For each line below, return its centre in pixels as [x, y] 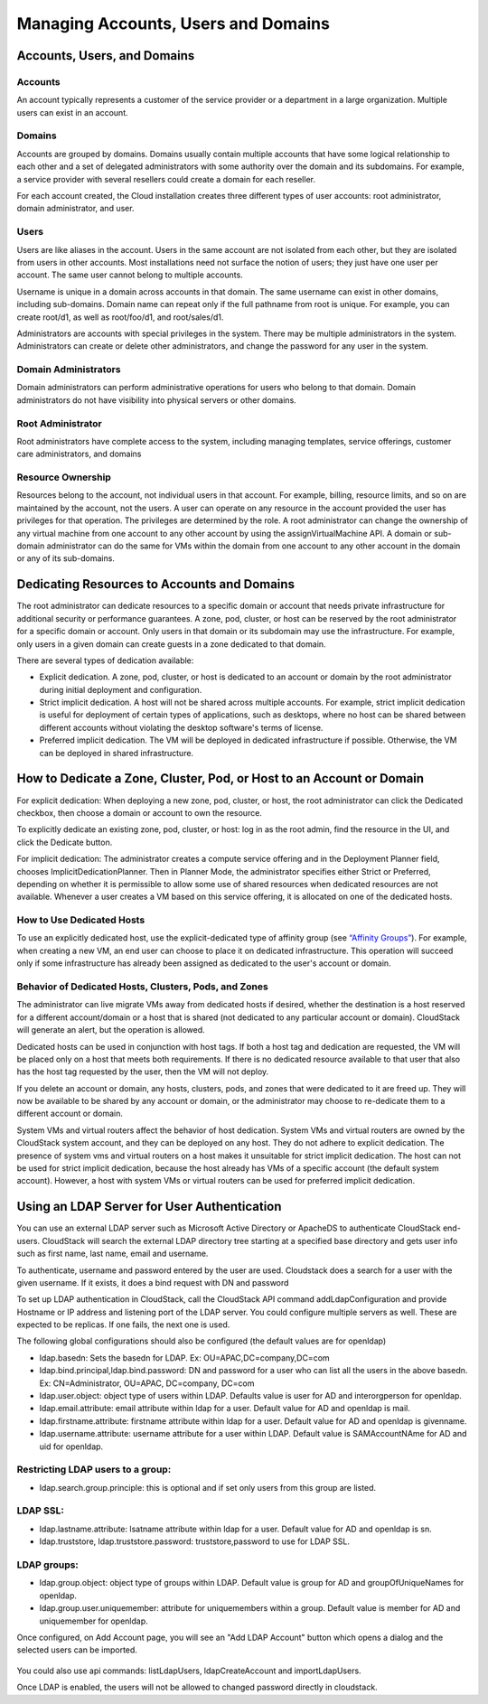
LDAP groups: [47, 1565]
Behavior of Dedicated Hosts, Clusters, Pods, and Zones [142, 987]
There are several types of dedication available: [105, 660]
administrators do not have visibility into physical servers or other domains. [157, 400]
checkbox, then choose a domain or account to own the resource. [139, 812]
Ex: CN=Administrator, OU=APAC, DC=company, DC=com [147, 1383]
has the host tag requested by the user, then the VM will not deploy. [143, 1072]
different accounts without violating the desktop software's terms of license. [181, 727]
